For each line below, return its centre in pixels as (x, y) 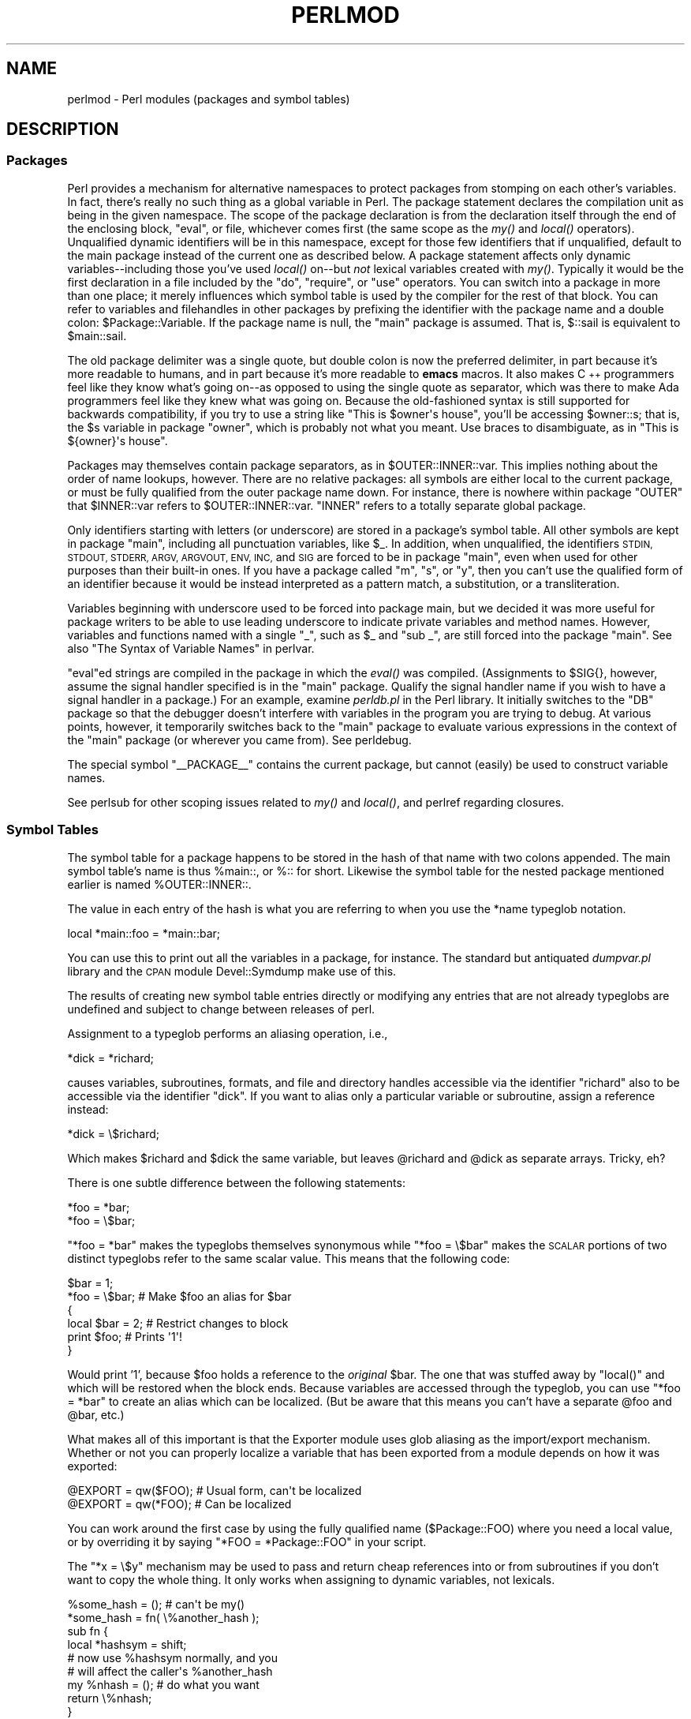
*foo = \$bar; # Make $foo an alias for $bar (179, 1296)
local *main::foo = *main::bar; (144, 933)
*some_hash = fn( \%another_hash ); (163, 1617)
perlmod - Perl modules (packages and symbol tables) (209, 99)
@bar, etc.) (96, 1414)
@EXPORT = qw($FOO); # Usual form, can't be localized (215, 1490)
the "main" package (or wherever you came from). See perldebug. (239, 740)
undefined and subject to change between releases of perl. (221, 1009)
